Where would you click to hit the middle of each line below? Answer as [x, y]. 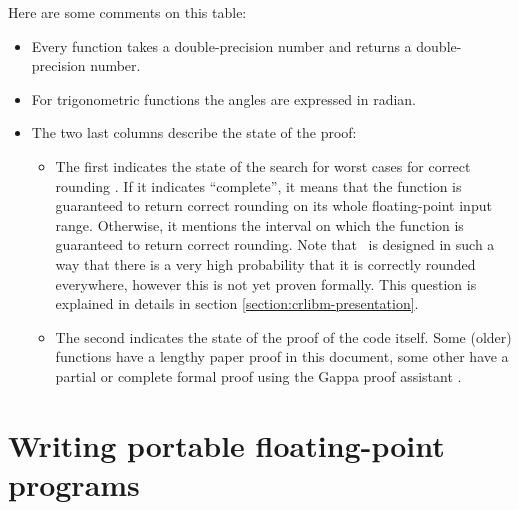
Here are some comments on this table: [127, 12]
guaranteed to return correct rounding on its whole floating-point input [273, 205]
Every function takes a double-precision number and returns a [221, 45]
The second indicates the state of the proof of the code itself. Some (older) [283, 336]
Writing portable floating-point [226, 444]
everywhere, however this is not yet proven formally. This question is [266, 283]
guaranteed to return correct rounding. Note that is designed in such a [275, 244]
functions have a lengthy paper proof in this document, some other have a [282, 356]
